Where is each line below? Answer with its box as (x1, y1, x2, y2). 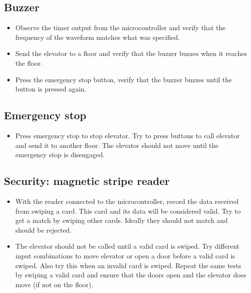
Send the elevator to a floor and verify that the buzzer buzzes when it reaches (15, 48, 247, 58)
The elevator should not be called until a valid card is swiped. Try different (15, 241, 240, 251)
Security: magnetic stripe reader (4, 173, 170, 188)
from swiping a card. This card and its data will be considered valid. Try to (15, 205, 241, 216)
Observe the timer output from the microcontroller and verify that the (15, 22, 226, 33)
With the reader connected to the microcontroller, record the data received (15, 196, 239, 206)
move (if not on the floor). (15, 279, 93, 289)
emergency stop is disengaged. (15, 149, 105, 160)
